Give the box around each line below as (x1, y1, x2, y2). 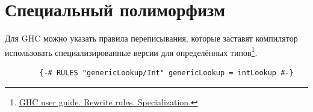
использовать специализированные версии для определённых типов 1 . (5, 44, 258, 58)
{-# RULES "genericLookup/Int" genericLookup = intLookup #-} (39, 68, 294, 77)
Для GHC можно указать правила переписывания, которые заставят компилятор (5, 32, 298, 45)
